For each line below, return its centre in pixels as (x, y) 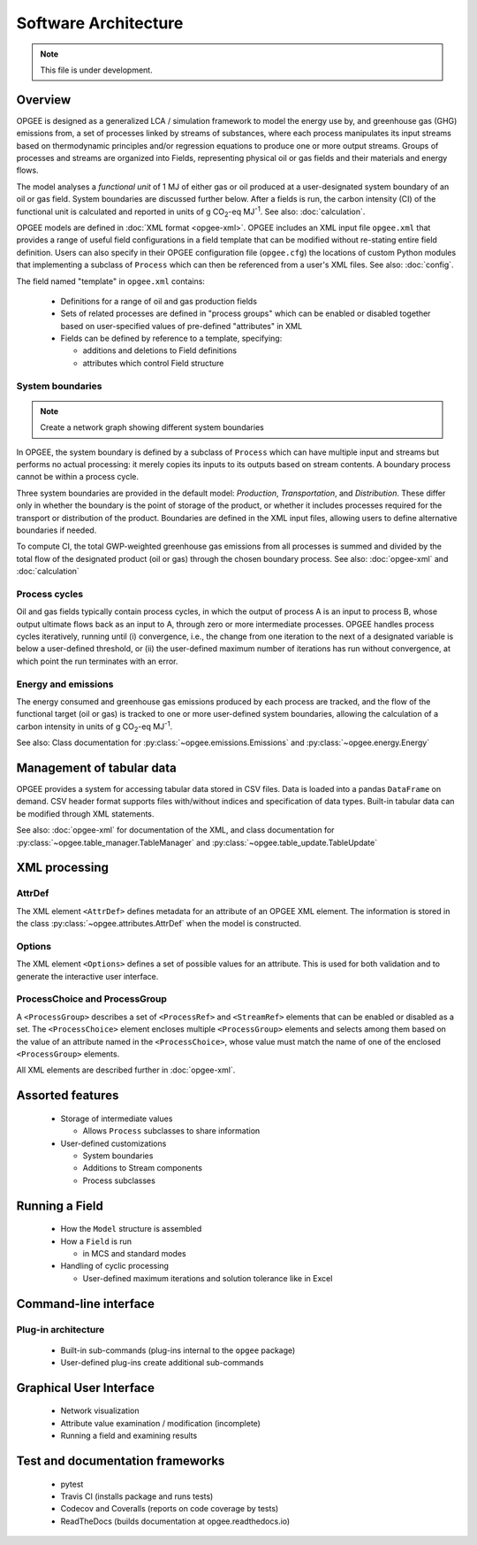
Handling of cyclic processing (115, 1266)
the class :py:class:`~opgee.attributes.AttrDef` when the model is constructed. (159, 924)
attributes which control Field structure (153, 363)
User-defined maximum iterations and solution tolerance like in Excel (208, 1278)
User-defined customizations (114, 1143)
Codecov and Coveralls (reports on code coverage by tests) (170, 1509)
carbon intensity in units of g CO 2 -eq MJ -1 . (94, 726)
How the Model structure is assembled (131, 1229)
